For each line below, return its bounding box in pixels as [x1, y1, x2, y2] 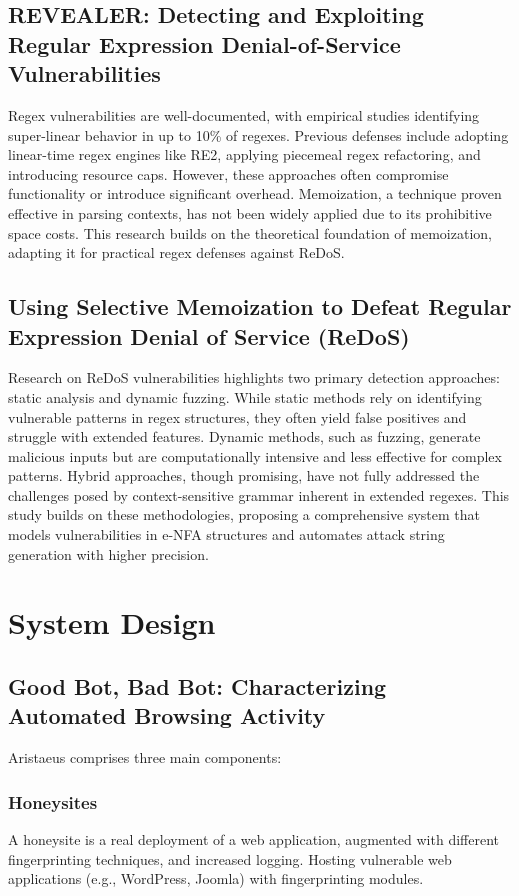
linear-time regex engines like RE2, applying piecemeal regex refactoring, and [8, 144, 481, 165]
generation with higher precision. [8, 543, 209, 564]
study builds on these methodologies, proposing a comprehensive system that [8, 504, 481, 525]
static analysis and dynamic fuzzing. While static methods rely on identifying [8, 386, 482, 407]
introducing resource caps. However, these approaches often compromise [8, 163, 449, 184]
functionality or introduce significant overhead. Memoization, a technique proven [8, 183, 502, 204]
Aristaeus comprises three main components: [8, 747, 282, 768]
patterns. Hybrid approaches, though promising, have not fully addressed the [8, 465, 480, 486]
